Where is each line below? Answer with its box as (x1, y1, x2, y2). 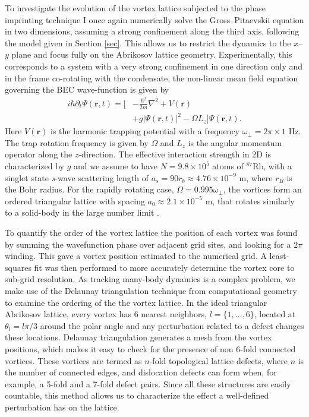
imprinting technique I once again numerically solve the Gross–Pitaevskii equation (5, 13, 304, 26)
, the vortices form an (223, 183, 302, 195)
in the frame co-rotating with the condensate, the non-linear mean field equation (5, 71, 298, 84)
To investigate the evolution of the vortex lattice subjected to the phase (5, 2, 266, 14)
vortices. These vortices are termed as (5, 354, 142, 367)
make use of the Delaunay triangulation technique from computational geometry (5, 284, 297, 296)
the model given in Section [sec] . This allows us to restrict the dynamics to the (5, 36, 291, 49)
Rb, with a (253, 160, 292, 172)
